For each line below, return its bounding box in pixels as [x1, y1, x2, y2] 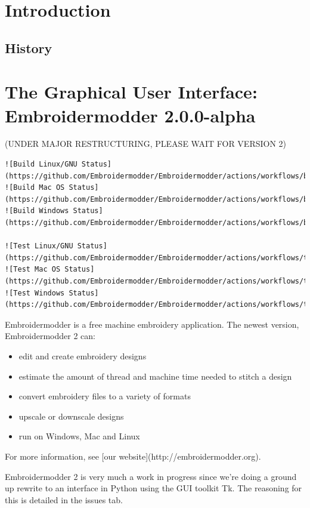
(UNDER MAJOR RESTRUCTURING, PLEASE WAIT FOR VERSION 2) [5, 137, 287, 150]
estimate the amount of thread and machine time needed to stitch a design [18, 370, 292, 382]
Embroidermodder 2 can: [5, 330, 95, 342]
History [5, 38, 52, 57]
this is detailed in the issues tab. [5, 493, 123, 506]
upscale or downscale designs [18, 410, 124, 422]
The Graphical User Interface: [5, 79, 258, 104]
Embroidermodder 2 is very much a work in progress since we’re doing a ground [5, 470, 297, 482]
